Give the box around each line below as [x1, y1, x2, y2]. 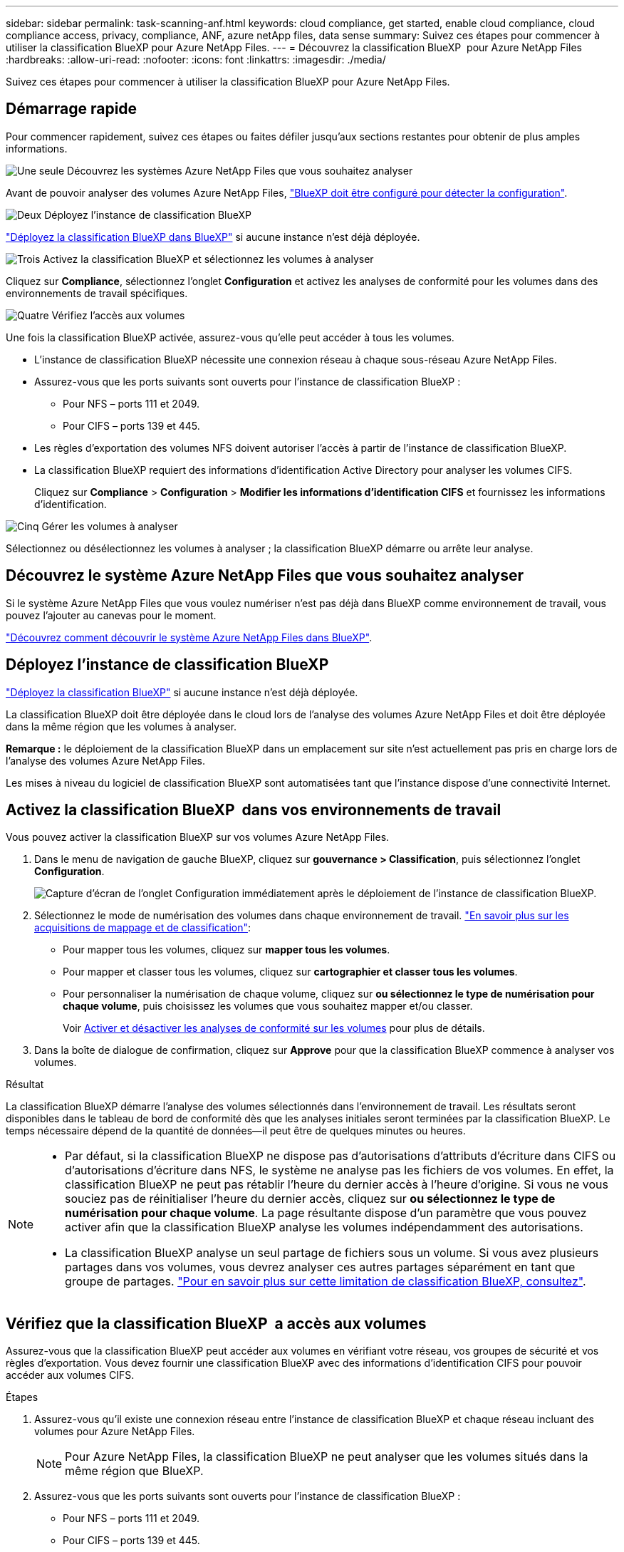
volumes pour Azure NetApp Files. [34, 1425, 195, 1438]
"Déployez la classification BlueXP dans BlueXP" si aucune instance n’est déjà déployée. [6, 230, 420, 243]
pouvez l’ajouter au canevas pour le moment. [6, 609, 217, 621]
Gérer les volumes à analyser [41, 519, 178, 532]
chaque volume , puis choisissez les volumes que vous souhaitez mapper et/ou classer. [63, 1000, 473, 1013]
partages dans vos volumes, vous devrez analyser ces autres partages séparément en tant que [65, 1260, 576, 1275]
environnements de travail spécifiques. [6, 286, 188, 299]
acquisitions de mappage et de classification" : [34, 921, 251, 934]
